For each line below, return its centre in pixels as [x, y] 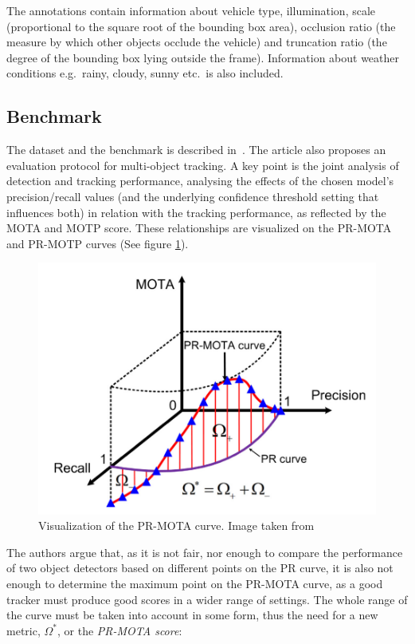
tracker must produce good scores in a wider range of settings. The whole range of [207, 599]
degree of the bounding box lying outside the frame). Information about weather [203, 57]
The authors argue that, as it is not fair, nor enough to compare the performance [205, 552]
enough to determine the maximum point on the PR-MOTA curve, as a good [195, 583]
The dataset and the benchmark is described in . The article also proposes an [196, 150]
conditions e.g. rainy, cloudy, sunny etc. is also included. [145, 73]
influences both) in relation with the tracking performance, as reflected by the [196, 212]
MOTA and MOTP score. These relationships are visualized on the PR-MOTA [199, 228]
